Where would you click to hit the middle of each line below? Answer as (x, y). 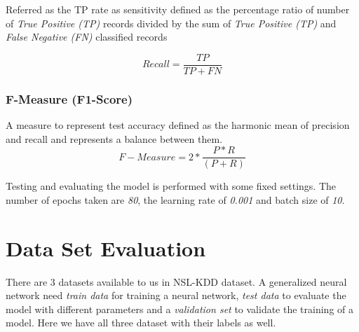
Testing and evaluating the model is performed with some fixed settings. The (171, 186)
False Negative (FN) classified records (87, 37)
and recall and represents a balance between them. (114, 138)
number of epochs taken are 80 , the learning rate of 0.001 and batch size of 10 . (175, 199)
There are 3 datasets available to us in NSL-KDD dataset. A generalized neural (176, 281)
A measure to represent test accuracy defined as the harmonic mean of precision (178, 125)
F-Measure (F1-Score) (69, 98)
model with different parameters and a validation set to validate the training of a (179, 309)
